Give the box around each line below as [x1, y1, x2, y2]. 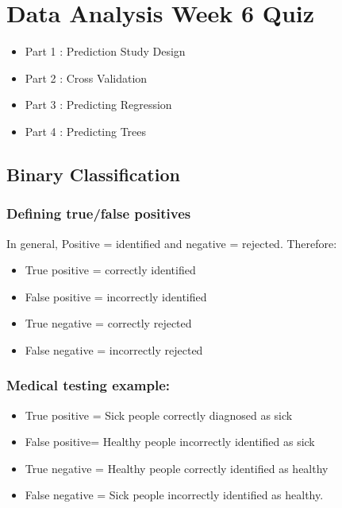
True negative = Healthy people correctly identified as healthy [25, 460, 329, 476]
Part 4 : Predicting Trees [25, 122, 147, 139]
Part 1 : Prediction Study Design [25, 43, 186, 60]
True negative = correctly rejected [25, 315, 192, 332]
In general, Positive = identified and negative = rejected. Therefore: [6, 235, 337, 251]
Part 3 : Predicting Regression [25, 96, 172, 113]
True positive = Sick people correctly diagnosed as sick [25, 406, 293, 423]
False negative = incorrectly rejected [25, 341, 203, 358]
